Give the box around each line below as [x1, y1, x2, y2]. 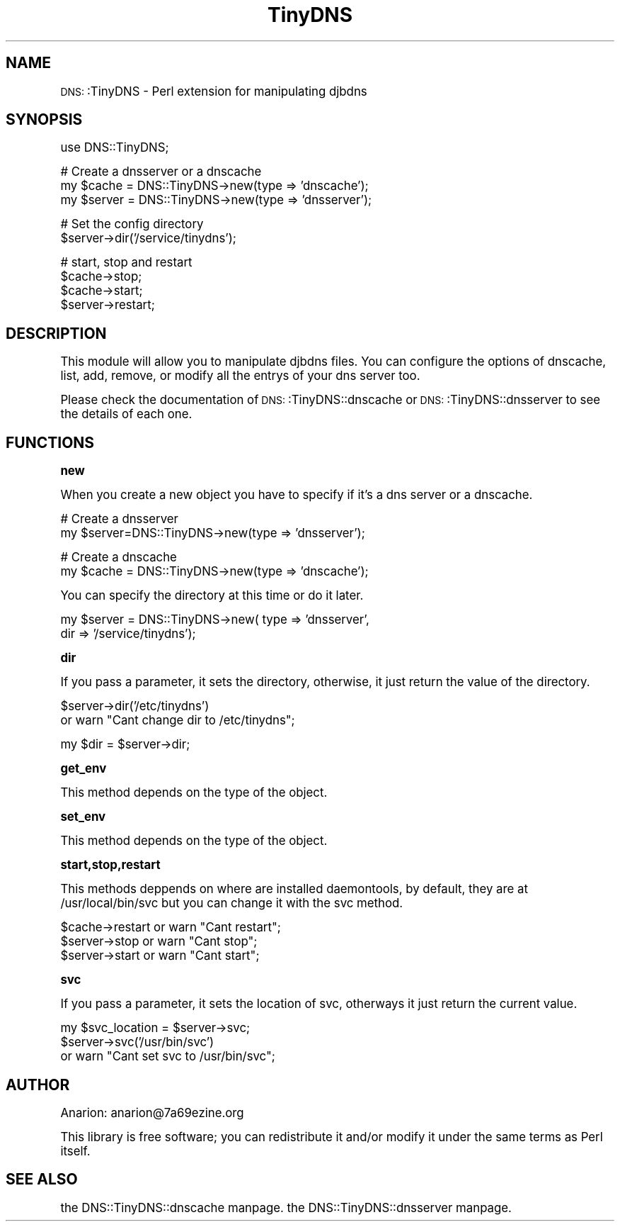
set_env [60, 809, 106, 824]
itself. [60, 1143, 91, 1158]
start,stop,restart [60, 858, 161, 873]
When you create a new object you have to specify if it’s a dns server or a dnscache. [60, 488, 533, 503]
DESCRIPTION [6, 324, 107, 342]
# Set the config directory [60, 217, 204, 232]
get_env [60, 761, 107, 776]
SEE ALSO [6, 1170, 78, 1189]
